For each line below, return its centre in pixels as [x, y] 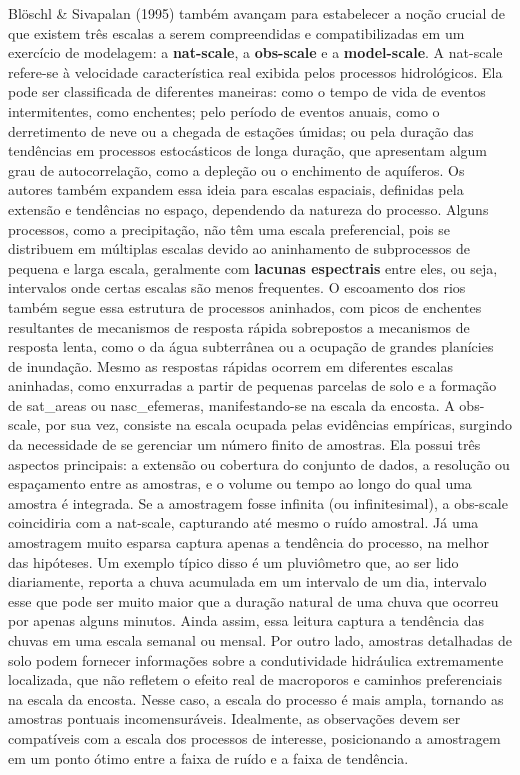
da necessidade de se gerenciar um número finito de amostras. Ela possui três [244, 444]
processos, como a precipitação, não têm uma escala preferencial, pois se [229, 228]
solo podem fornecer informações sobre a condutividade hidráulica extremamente [256, 659]
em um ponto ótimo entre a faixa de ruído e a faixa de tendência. [208, 757]
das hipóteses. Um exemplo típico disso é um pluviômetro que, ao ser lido [233, 561]
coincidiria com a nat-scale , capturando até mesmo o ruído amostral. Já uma [243, 522]
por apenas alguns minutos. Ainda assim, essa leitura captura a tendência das [246, 620]
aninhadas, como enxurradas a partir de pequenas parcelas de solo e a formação [252, 385]
